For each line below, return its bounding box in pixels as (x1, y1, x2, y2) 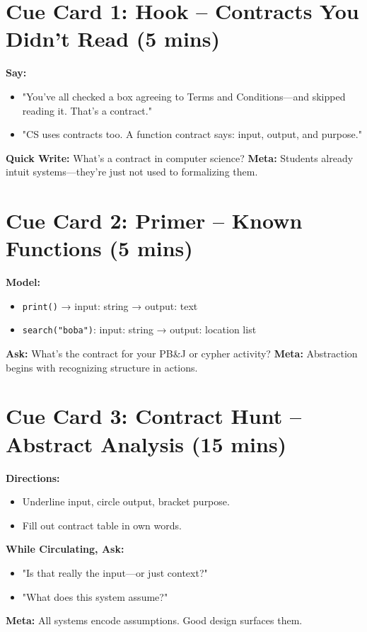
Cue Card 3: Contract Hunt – (6, 401, 301, 430)
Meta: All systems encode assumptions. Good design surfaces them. (6, 613, 303, 628)
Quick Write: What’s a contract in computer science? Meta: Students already (6, 150, 354, 165)
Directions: (6, 470, 60, 485)
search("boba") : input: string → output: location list (22, 322, 257, 337)
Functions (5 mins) (6, 234, 193, 263)
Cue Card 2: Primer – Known (6, 206, 303, 235)
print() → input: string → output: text (22, 298, 198, 313)
